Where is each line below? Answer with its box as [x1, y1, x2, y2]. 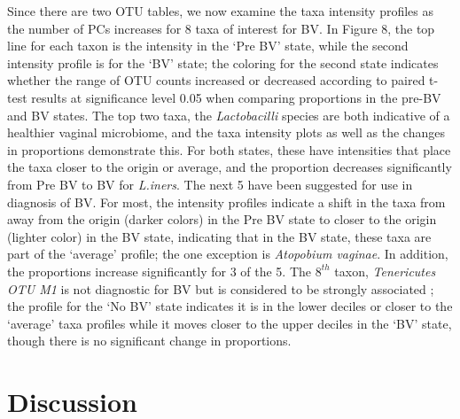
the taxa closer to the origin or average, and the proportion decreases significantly [7, 158, 452, 176]
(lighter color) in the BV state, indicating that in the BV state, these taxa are [7, 227, 432, 245]
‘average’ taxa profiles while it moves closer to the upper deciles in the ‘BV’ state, [7, 314, 452, 332]
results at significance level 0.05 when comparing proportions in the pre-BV [31, 88, 441, 106]
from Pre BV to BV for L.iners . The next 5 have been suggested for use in [7, 175, 413, 193]
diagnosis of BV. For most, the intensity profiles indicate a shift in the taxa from [7, 192, 446, 211]
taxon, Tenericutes [334, 261, 436, 280]
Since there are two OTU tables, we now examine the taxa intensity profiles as [7, 2, 434, 19]
